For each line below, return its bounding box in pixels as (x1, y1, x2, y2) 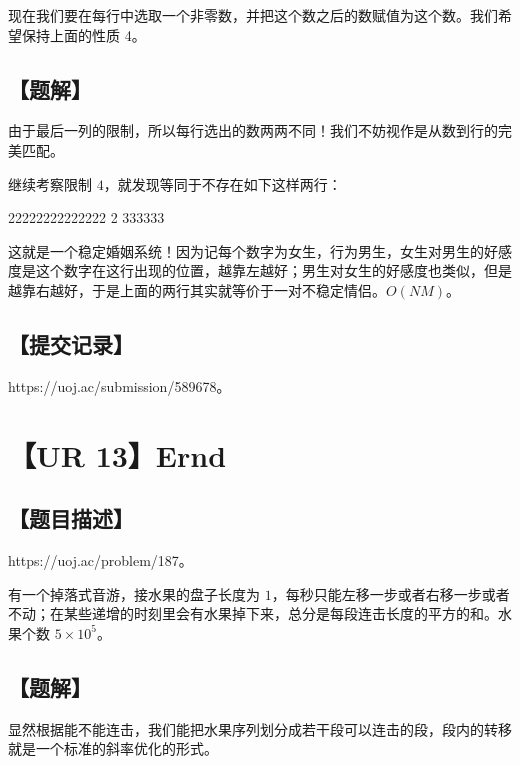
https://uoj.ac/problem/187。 (8, 549, 193, 570)
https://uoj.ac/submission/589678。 (8, 375, 231, 396)
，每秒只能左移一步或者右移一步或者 (271, 583, 510, 604)
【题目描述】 (8, 503, 134, 534)
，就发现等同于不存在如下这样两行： (103, 173, 342, 194)
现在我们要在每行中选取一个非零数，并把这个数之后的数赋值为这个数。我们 (8, 5, 498, 25)
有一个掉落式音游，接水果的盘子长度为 (8, 583, 260, 604)
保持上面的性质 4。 (21, 24, 146, 45)
